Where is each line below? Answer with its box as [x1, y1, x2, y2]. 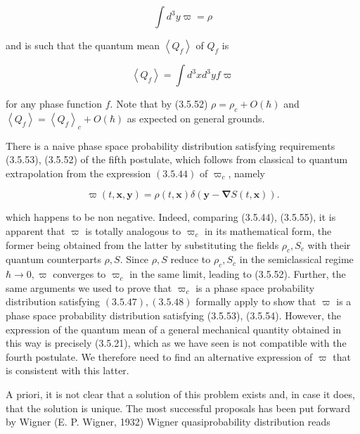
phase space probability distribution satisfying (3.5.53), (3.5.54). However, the [6, 307, 341, 322]
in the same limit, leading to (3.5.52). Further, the [129, 267, 346, 281]
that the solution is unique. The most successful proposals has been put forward [6, 400, 351, 415]
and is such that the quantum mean [6, 38, 160, 52]
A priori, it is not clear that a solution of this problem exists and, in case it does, [6, 386, 355, 401]
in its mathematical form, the [204, 223, 332, 238]
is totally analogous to [85, 223, 181, 238]
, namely [228, 165, 265, 180]
